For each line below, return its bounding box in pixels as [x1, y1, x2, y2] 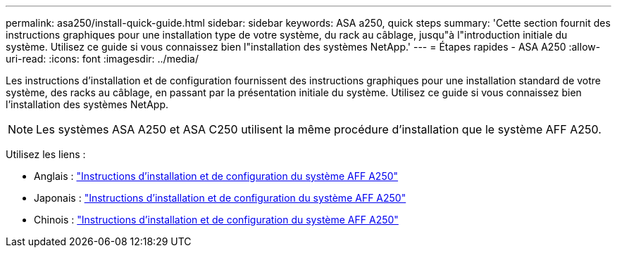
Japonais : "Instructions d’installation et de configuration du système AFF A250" [34, 192, 406, 204]
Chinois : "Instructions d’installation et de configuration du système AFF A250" [34, 214, 399, 226]
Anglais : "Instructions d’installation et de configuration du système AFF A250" [34, 170, 399, 182]
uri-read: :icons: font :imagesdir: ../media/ [6, 53, 199, 65]
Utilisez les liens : [6, 148, 86, 160]
